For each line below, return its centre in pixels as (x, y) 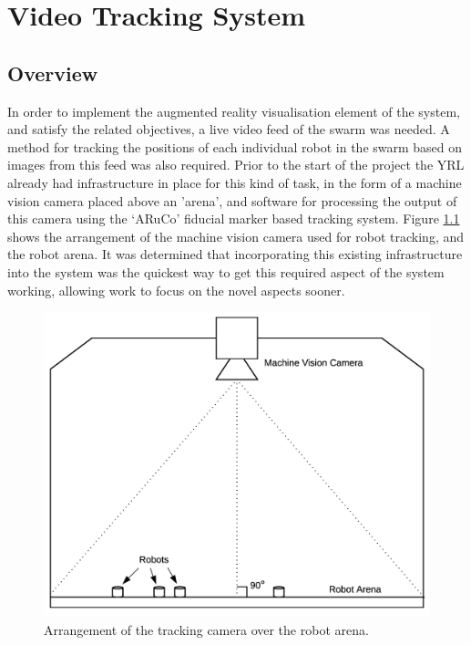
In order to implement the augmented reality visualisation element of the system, (234, 111)
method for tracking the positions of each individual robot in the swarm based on (235, 146)
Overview (53, 73)
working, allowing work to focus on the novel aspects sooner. (176, 290)
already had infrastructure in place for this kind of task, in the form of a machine (235, 182)
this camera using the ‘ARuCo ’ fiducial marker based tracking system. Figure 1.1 (234, 218)
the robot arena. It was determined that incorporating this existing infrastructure (235, 254)
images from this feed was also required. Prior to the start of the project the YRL (236, 165)
